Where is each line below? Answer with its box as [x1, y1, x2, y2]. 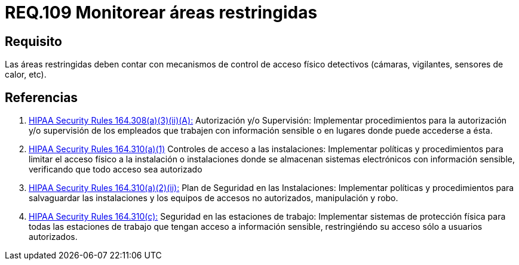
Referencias [5, 90, 78, 105]
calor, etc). [5, 69, 47, 80]
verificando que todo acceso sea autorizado [29, 164, 202, 175]
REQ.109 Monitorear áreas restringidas [5, 2, 318, 23]
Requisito [5, 33, 62, 49]
